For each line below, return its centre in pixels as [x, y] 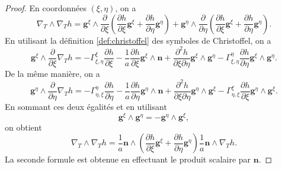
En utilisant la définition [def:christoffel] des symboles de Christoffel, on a [138, 40]
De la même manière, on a [52, 73]
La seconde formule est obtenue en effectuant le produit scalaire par [128, 159]
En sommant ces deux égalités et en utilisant [86, 106]
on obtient [23, 127]
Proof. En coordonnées [46, 8]
